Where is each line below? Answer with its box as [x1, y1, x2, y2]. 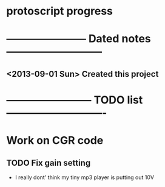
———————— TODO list [6, 93, 143, 107]
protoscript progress [6, 4, 113, 18]
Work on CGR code [6, 134, 104, 148]
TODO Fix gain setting [6, 157, 91, 168]
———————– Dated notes [6, 32, 151, 46]
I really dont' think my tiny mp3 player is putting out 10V [15, 174, 155, 181]
